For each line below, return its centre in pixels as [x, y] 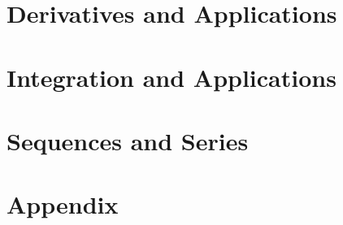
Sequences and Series [128, 140]
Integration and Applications [171, 77]
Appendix [63, 204]
